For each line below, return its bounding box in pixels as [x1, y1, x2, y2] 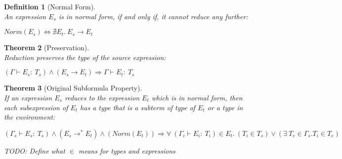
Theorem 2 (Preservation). [4, 42, 89, 53]
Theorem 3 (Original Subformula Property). [4, 83, 142, 93]
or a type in [207, 102, 243, 112]
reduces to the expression [65, 92, 140, 102]
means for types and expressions [78, 145, 175, 156]
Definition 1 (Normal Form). [4, 1, 95, 11]
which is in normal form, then [151, 92, 243, 102]
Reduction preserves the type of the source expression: [4, 52, 166, 62]
